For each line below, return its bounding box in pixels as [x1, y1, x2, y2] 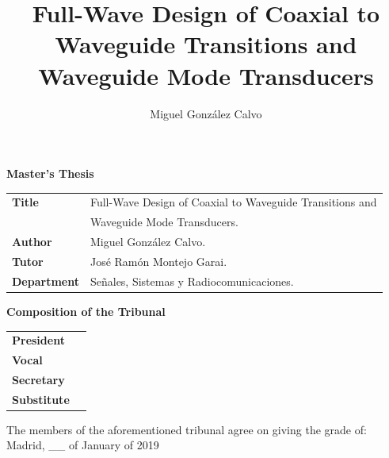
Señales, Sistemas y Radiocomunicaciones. [90, 272, 294, 289]
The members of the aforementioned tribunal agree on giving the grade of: [6, 421, 367, 437]
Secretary [12, 371, 65, 387]
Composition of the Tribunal [6, 302, 166, 319]
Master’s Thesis [6, 165, 94, 182]
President [12, 332, 65, 348]
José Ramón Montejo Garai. [90, 252, 227, 269]
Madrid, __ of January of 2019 [6, 437, 159, 453]
